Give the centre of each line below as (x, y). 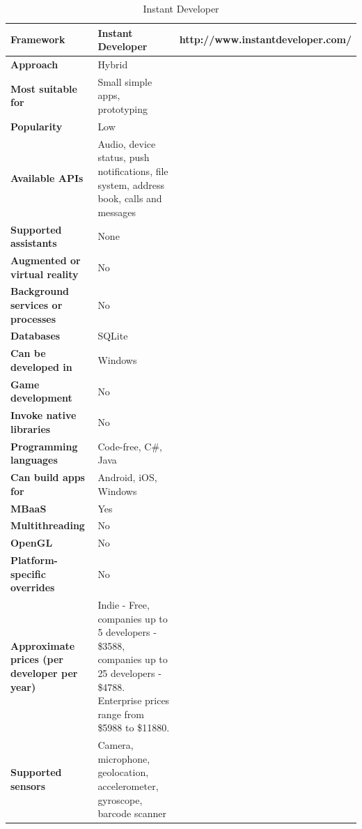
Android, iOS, (127, 477)
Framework (38, 39)
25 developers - (129, 673)
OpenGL (32, 543)
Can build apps (48, 477)
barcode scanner (132, 813)
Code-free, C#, (130, 446)
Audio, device (127, 143)
